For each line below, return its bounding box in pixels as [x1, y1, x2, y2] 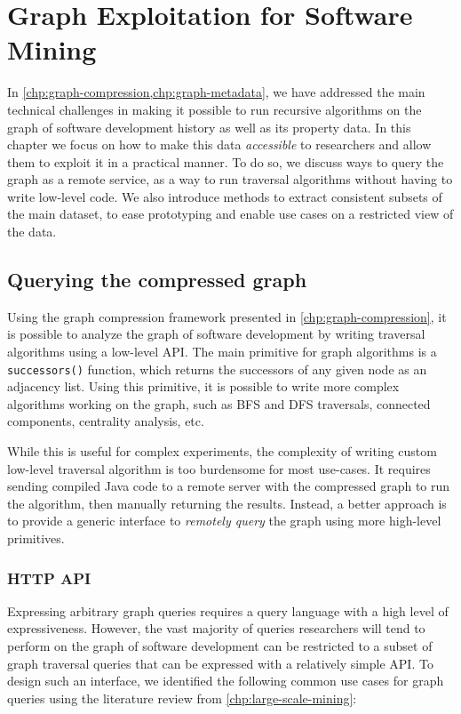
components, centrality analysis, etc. [7, 412, 204, 430]
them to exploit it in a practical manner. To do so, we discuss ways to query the [7, 152, 444, 171]
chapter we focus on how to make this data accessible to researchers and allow [7, 135, 432, 154]
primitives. [7, 529, 65, 548]
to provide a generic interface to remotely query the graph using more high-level [7, 511, 441, 530]
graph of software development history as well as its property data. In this [7, 117, 411, 136]
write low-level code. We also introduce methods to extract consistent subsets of [7, 187, 442, 205]
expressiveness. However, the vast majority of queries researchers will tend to [7, 619, 425, 638]
